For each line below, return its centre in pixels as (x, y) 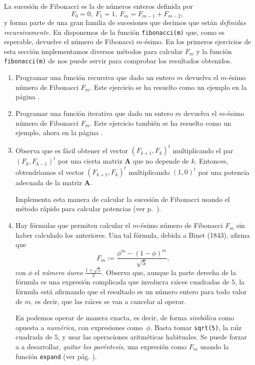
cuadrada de (34, 337)
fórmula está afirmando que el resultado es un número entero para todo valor (131, 291)
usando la (215, 346)
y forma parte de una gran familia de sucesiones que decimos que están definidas (125, 22)
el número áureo (59, 272)
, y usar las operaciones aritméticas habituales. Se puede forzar (153, 337)
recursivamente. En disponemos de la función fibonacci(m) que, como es (114, 32)
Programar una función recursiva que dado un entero (95, 77)
